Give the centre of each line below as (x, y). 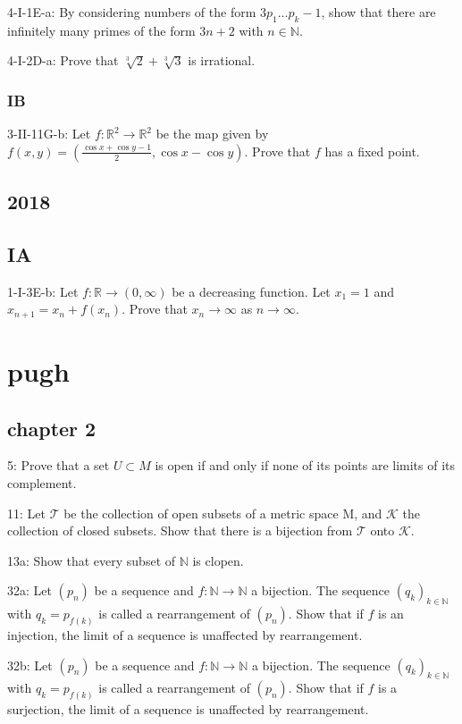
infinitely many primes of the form (101, 30)
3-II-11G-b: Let (49, 134)
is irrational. (222, 60)
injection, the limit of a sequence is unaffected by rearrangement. (185, 635)
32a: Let (29, 590)
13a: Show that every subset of (92, 560)
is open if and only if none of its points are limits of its (305, 465)
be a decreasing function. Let (251, 291)
